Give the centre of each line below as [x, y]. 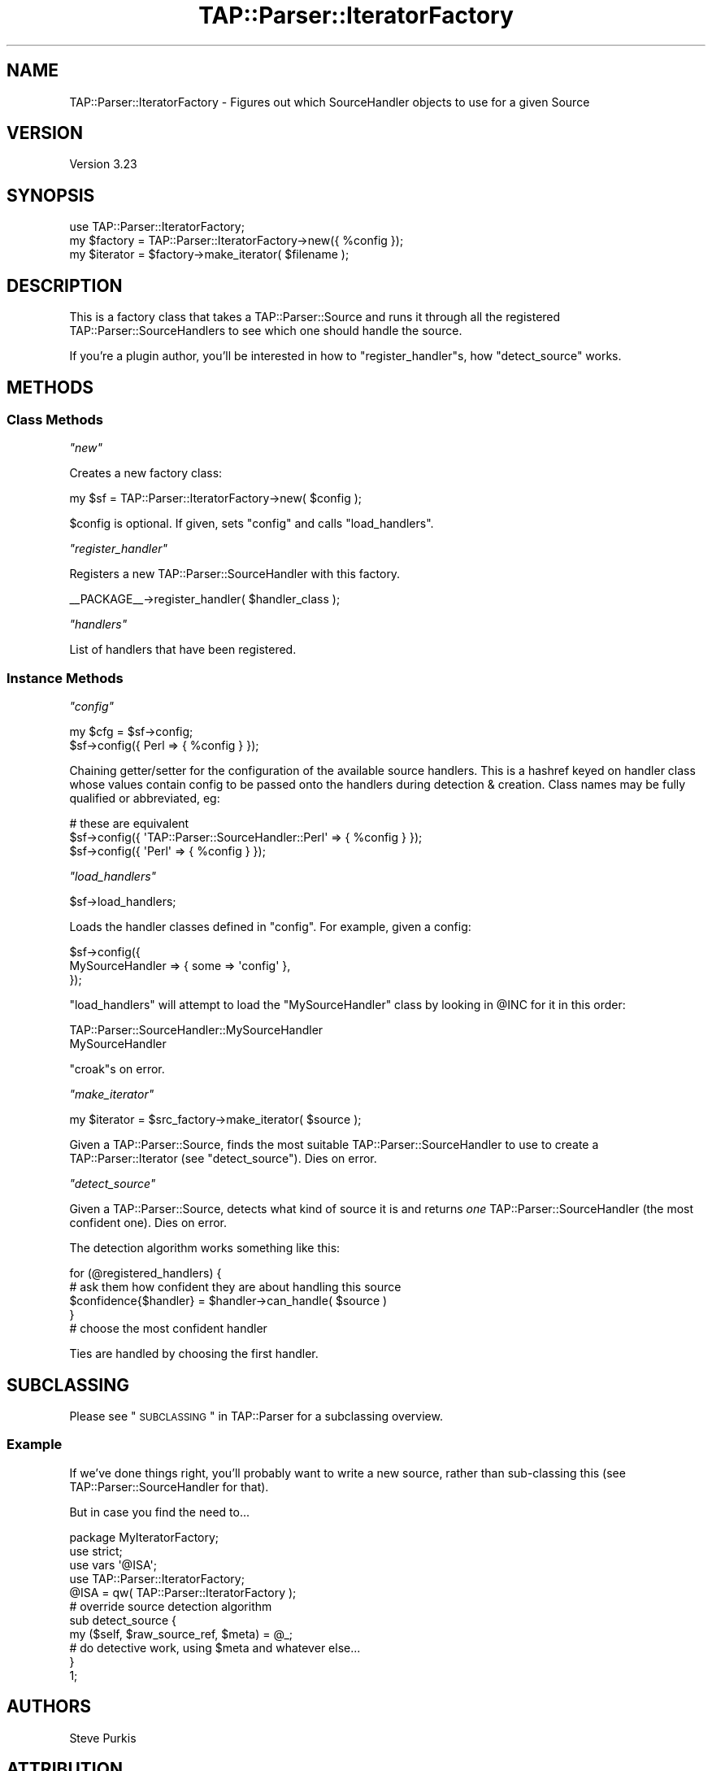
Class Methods [55, 419]
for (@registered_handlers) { [145, 1273]
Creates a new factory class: [146, 473]
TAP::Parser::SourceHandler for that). [169, 1486]
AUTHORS [49, 1707]
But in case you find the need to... [159, 1512]
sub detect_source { [123, 1620]
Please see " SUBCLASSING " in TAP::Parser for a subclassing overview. [256, 1416]
